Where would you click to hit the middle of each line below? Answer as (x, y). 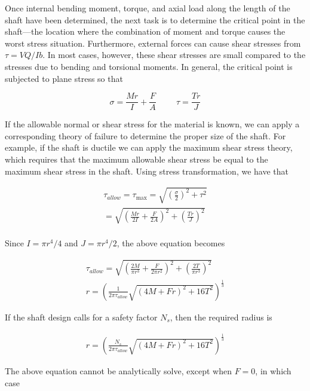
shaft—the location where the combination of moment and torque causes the (145, 31)
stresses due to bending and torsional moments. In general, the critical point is (149, 66)
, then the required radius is (221, 317)
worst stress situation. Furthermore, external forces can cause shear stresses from (153, 43)
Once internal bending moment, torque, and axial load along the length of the (148, 8)
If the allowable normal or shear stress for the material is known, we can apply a (152, 124)
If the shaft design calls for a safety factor (81, 317)
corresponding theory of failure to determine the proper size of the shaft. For (145, 135)
